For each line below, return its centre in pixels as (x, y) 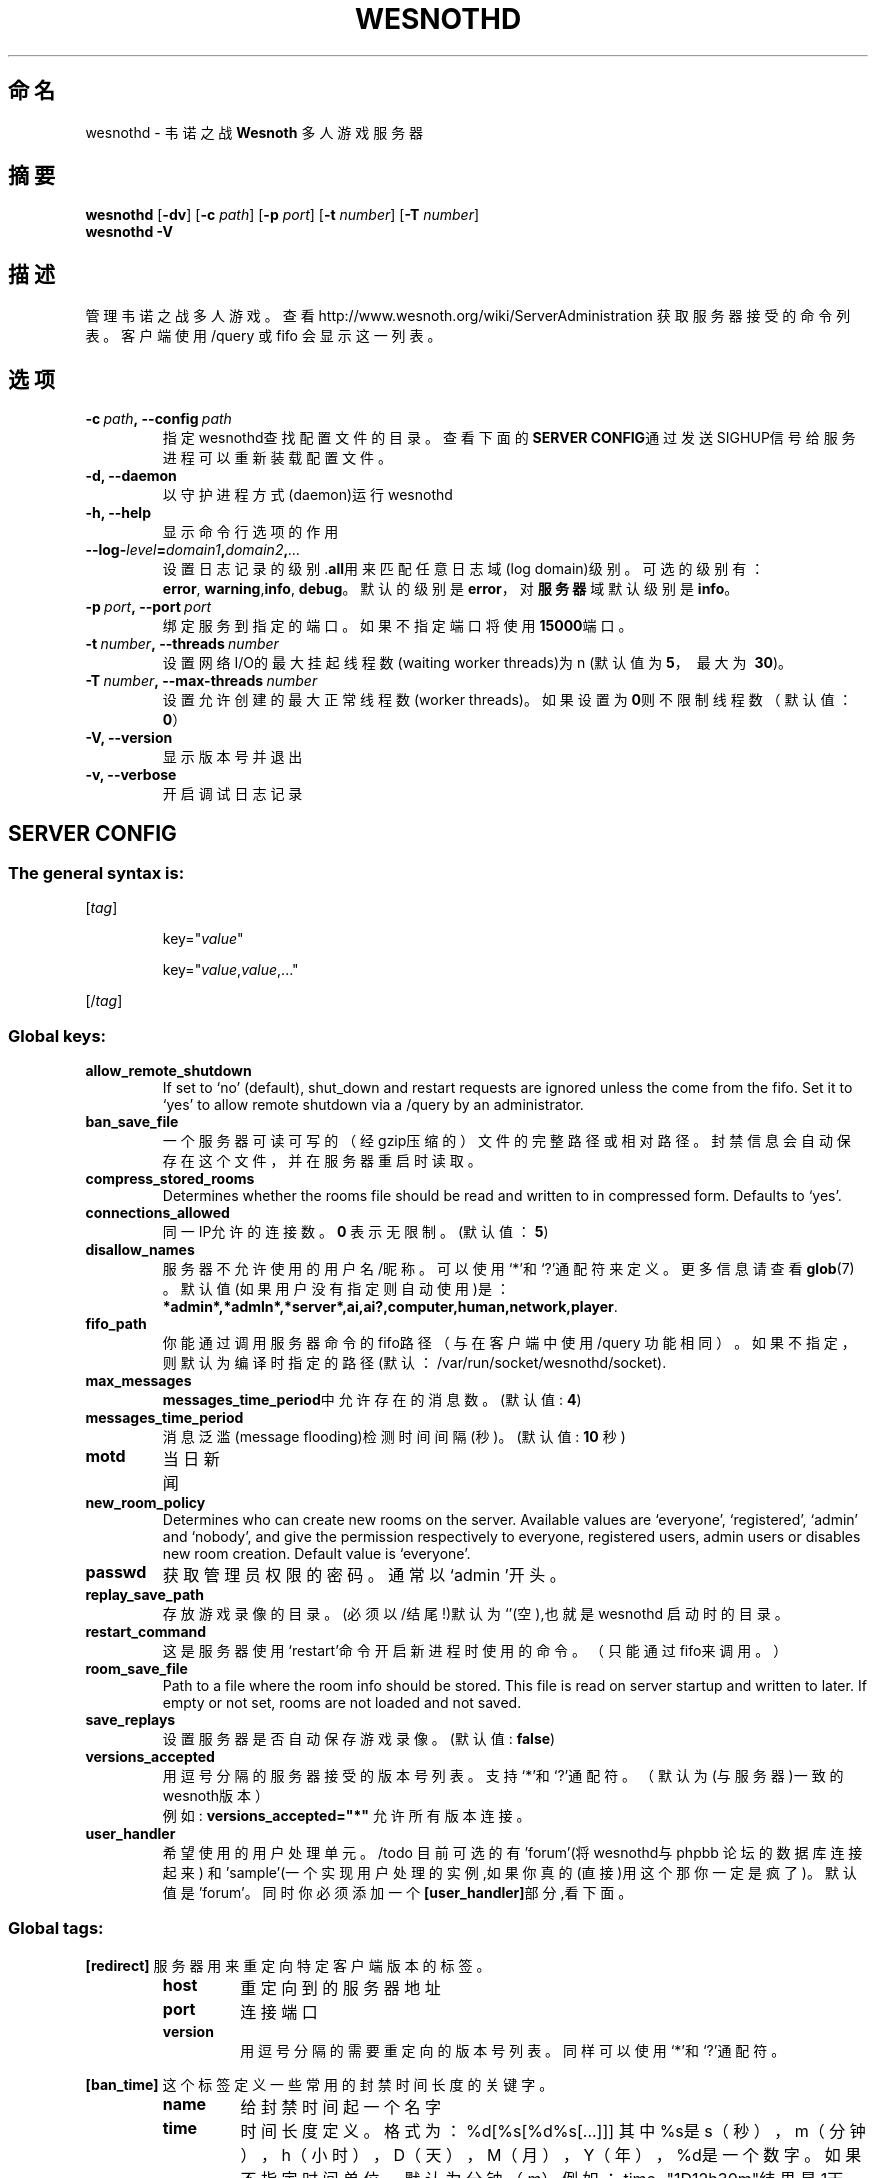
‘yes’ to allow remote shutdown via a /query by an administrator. (373, 1105)
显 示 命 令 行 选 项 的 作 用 (250, 532)
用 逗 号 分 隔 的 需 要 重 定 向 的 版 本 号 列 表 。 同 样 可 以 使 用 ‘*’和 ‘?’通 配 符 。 (513, 2050)
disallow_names (140, 1250)
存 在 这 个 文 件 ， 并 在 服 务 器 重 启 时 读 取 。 (322, 1161)
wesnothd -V (129, 232)
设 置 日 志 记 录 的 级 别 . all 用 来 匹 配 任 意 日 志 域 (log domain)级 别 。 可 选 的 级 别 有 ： (463, 569)
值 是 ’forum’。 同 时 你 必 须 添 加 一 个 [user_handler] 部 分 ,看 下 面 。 (397, 1893)
